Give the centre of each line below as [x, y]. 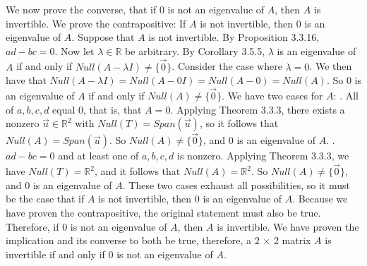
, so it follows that [239, 123]
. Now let [74, 50]
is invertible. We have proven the [288, 226]
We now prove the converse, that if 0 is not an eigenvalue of [135, 9]
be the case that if [45, 199]
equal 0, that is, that [97, 109]
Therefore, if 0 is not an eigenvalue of [86, 226]
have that [26, 80]
